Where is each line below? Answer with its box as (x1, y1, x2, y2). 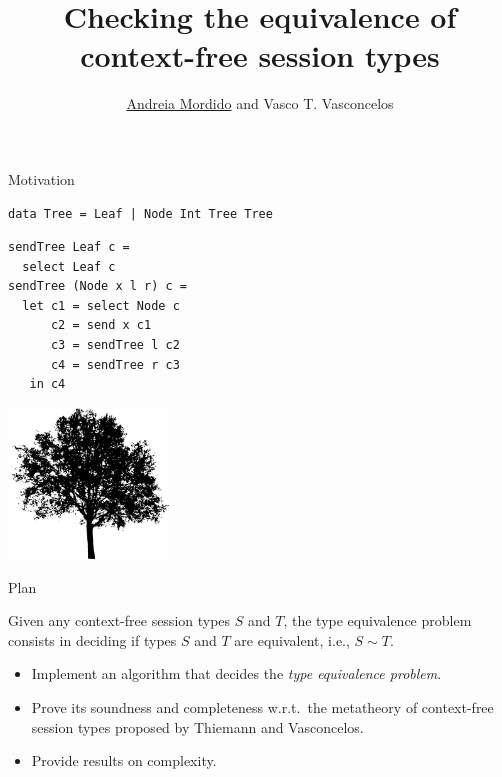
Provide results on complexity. (31, 750, 217, 771)
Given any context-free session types (8, 610, 231, 631)
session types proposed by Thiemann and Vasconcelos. (31, 716, 364, 737)
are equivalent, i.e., (234, 629, 350, 650)
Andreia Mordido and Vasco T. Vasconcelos (126, 93, 394, 114)
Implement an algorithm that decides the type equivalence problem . (31, 663, 442, 684)
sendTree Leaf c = (8, 240, 130, 255)
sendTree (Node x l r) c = (8, 279, 187, 294)
